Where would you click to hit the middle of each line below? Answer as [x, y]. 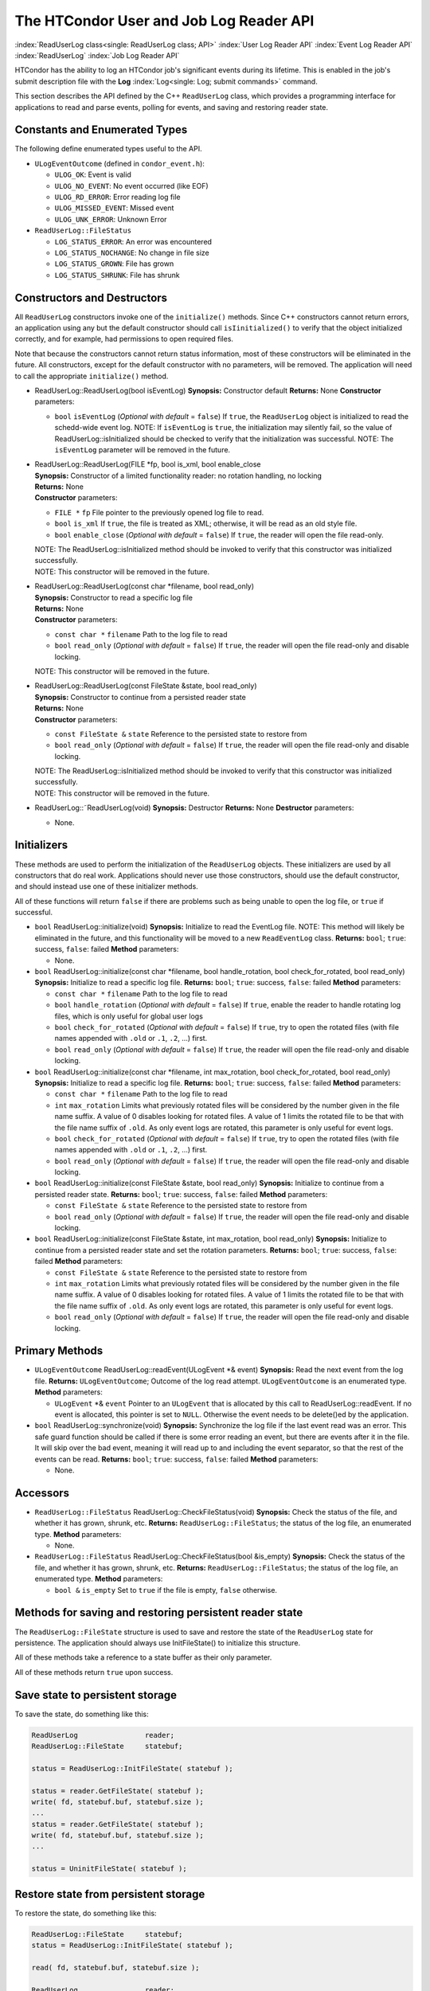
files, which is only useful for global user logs [129, 1016]
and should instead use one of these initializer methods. [106, 886]
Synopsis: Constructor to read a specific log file [114, 597]
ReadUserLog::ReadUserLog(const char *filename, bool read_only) [145, 586]
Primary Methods [59, 1351]
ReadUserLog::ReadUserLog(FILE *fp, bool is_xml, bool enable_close [148, 464]
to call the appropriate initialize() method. [92, 376]
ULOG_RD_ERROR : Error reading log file [117, 197]
